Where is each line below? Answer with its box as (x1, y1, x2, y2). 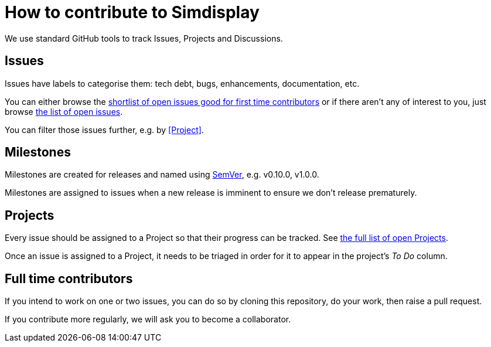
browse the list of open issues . (5, 106, 123, 117)
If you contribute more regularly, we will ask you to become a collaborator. (5, 314, 291, 325)
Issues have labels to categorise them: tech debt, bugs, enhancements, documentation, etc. (5, 78, 360, 89)
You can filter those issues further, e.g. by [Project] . (5, 124, 204, 135)
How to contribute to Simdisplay (5, 2, 260, 22)
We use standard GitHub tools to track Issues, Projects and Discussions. (5, 33, 283, 43)
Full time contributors (5, 271, 133, 286)
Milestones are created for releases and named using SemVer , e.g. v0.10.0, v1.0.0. (5, 169, 319, 180)
